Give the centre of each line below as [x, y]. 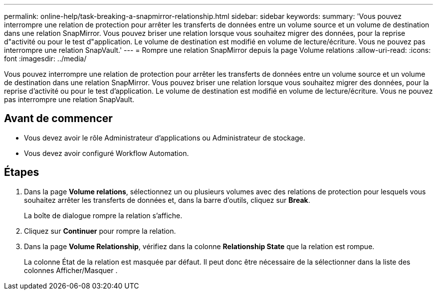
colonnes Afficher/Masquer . [71, 270]
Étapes [22, 172]
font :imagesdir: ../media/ [45, 59]
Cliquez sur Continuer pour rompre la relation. [100, 231]
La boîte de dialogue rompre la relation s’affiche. [103, 215]
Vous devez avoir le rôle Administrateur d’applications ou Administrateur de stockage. [165, 138]
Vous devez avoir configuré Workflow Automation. [107, 153]
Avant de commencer [58, 119]
